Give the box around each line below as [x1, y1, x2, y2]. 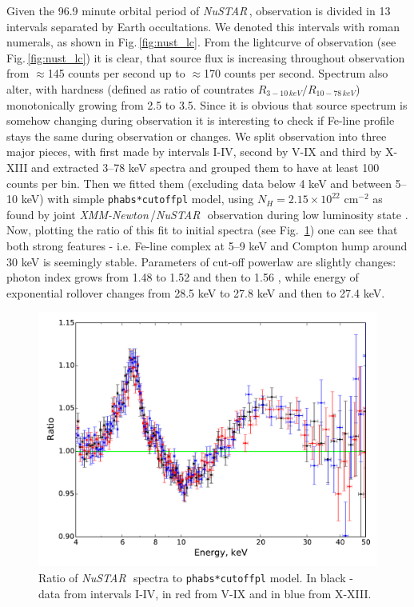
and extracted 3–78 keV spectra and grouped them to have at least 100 [31, 158, 380, 175]
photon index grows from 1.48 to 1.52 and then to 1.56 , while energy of [6, 269, 359, 286]
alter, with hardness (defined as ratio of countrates [6, 80, 255, 97]
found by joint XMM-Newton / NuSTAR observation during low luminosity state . [6, 206, 408, 222]
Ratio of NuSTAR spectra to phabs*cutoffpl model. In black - [38, 569, 353, 585]
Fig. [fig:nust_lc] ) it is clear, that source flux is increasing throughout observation [6, 49, 405, 66]
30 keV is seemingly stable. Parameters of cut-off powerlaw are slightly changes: [6, 253, 396, 270]
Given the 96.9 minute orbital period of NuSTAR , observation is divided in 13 [6, 2, 391, 18]
